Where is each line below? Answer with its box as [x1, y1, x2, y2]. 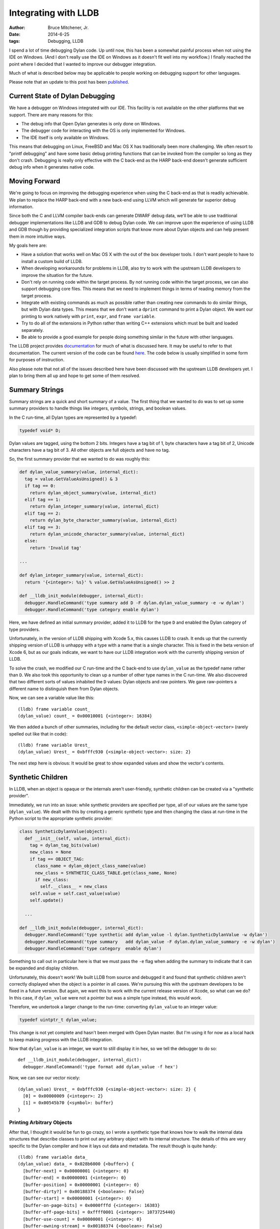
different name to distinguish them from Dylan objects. [9, 686, 120, 692]
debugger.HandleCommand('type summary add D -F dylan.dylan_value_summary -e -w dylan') [25, 600, 245, 606]
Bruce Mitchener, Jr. [48, 25, 89, 30]
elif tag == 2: [25, 510, 61, 516]
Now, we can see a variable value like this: [9, 695, 95, 701]
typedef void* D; [19, 428, 61, 433]
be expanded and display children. [9, 965, 79, 971]
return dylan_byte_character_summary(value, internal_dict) [29, 518, 178, 523]
